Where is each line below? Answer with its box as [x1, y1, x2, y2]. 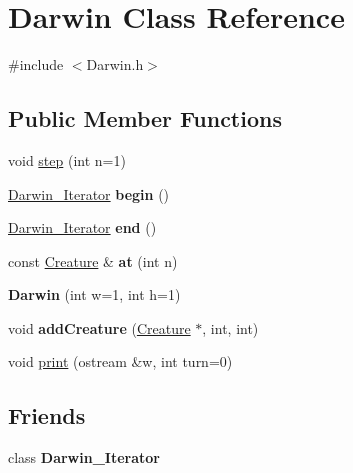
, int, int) [202, 317, 259, 338]
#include [8, 54, 64, 75]
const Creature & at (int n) [8, 250, 178, 271]
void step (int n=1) [8, 149, 126, 170]
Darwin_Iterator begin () [8, 183, 170, 204]
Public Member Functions [8, 103, 282, 134]
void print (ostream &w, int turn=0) [8, 351, 233, 372]
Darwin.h [86, 54, 144, 75]
